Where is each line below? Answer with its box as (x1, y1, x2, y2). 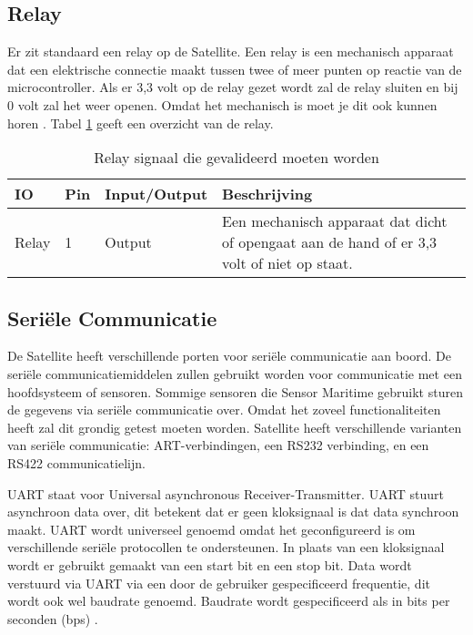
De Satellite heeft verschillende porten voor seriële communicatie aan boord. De (7, 346, 451, 365)
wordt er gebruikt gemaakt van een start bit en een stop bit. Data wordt (7, 555, 412, 574)
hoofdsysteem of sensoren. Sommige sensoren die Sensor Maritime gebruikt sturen (7, 382, 463, 401)
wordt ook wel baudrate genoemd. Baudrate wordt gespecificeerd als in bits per (7, 591, 450, 610)
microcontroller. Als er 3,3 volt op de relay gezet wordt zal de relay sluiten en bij (7, 77, 458, 97)
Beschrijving (222, 183, 313, 205)
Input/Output (105, 183, 208, 205)
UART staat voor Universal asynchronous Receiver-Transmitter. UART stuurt (7, 484, 445, 503)
